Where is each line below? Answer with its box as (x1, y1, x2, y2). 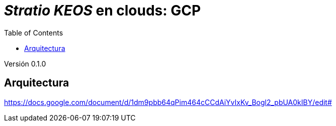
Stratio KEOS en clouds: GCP (4, 2, 201, 19)
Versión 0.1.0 (4, 59, 46, 68)
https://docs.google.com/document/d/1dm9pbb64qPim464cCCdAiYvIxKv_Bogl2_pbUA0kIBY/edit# (4, 97, 332, 106)
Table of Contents (4, 28, 63, 37)
